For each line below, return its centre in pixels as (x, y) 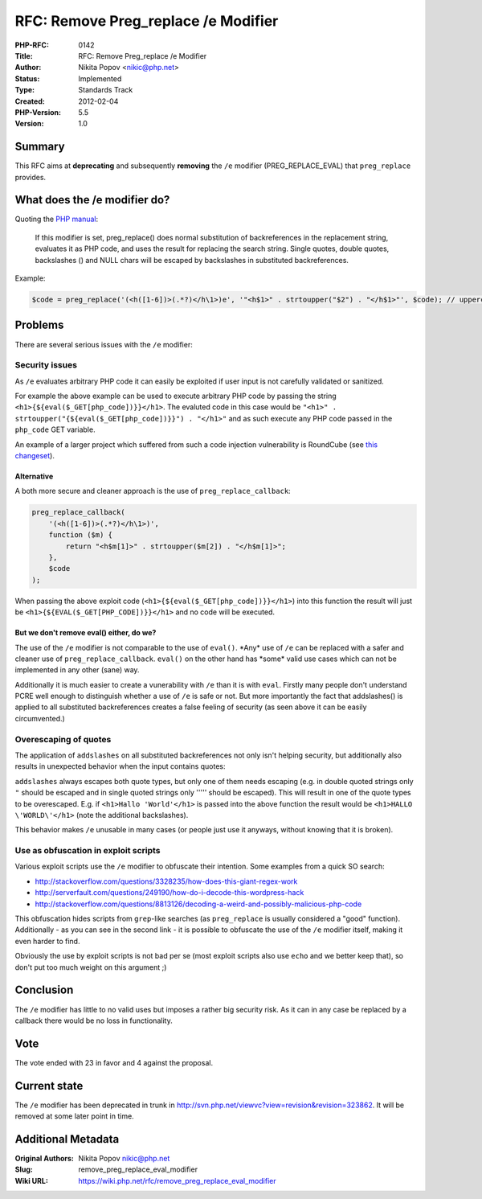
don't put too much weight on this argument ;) (91, 967)
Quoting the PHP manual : (57, 219)
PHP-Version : (38, 112)
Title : (24, 55)
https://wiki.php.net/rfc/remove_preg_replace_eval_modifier (177, 1181)
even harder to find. (47, 941)
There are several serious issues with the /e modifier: (104, 344)
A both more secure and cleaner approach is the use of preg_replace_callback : (153, 491)
